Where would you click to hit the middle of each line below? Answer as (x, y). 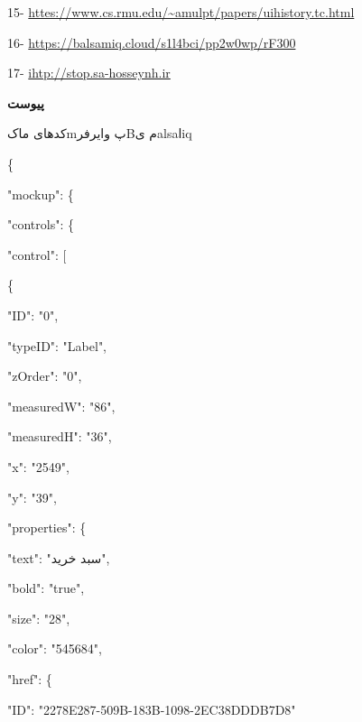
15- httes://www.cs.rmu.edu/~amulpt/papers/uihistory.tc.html (181, 12)
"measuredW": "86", (61, 406)
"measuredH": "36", (60, 436)
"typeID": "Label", (57, 345)
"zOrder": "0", (45, 376)
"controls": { (41, 224)
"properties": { (47, 528)
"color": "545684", (55, 648)
